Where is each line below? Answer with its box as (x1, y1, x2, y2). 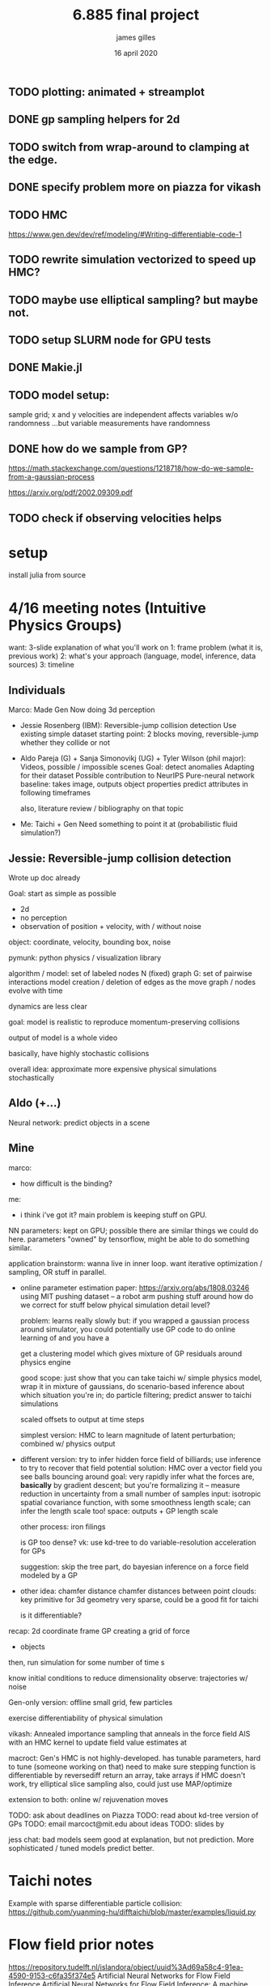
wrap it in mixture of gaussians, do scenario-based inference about (19, 1381, 245, 1391)
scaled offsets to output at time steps (19, 1414, 145, 1424)
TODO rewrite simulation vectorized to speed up (8, 253, 256, 266)
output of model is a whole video (8, 1033, 118, 1042)
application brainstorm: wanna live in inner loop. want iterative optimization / (8, 1258, 263, 1268)
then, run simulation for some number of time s (8, 1657, 165, 1667)
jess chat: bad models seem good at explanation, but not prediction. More (8, 1835, 255, 1844)
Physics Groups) (8, 616, 123, 634)
